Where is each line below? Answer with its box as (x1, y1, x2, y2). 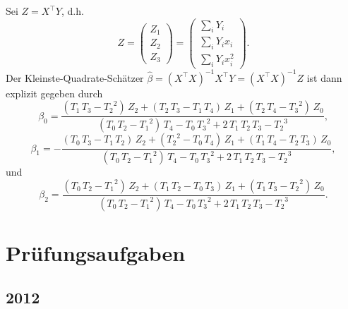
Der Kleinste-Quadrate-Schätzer (6, 70, 144, 85)
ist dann (306, 70, 342, 85)
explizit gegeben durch (6, 85, 103, 100)
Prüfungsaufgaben (6, 238, 186, 267)
